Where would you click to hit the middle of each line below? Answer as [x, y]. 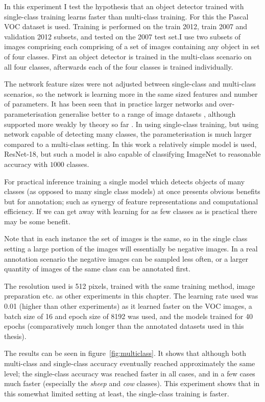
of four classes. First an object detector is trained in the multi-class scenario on [128, 56]
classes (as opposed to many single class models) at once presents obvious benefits [132, 191]
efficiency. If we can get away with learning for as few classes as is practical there [131, 211]
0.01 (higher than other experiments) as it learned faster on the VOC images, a [128, 306]
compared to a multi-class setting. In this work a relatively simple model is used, [130, 144]
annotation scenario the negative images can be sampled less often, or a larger [126, 258]
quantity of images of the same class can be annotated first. [97, 269]
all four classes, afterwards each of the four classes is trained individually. [119, 66]
